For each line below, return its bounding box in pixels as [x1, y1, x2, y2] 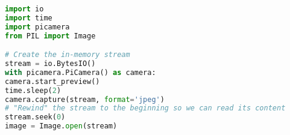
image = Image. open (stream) [5, 122, 118, 131]
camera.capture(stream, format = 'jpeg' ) [5, 95, 165, 104]
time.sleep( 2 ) [5, 86, 61, 95]
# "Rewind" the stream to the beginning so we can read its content [5, 104, 286, 113]
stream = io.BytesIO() [5, 59, 96, 68]
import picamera [5, 22, 70, 31]
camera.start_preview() [5, 77, 100, 86]
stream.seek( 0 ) [5, 113, 66, 122]
